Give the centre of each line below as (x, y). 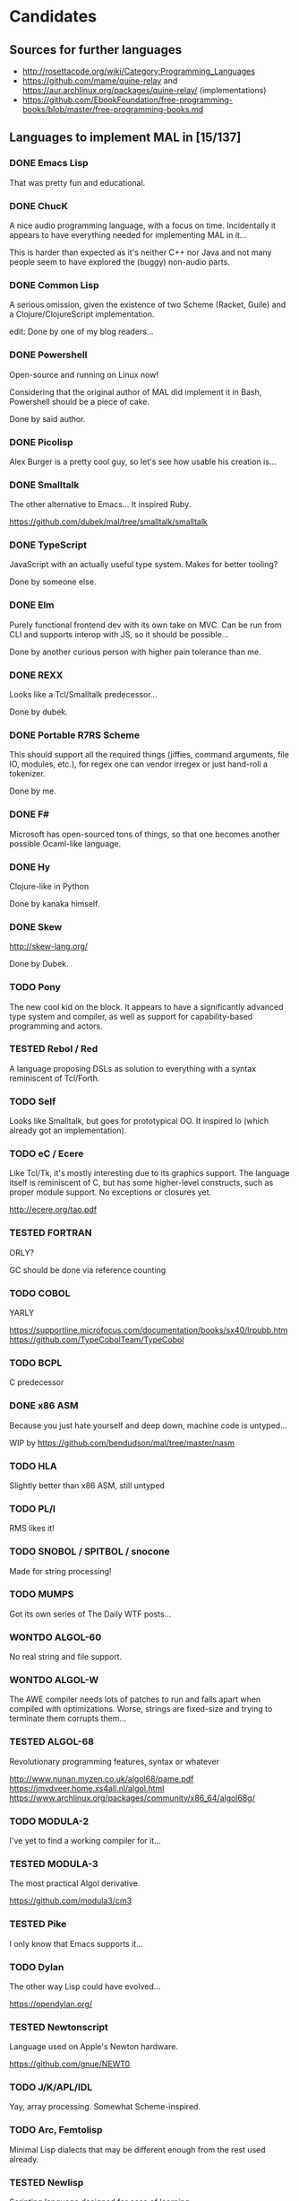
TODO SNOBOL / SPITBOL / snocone (90, 1552)
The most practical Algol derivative (74, 1883)
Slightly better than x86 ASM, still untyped (87, 1485)
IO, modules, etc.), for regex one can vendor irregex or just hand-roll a (139, 764)
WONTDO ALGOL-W (54, 1680)
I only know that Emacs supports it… (76, 1943)
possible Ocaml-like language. (65, 843)
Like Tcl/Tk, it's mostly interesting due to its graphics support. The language (149, 1173)
